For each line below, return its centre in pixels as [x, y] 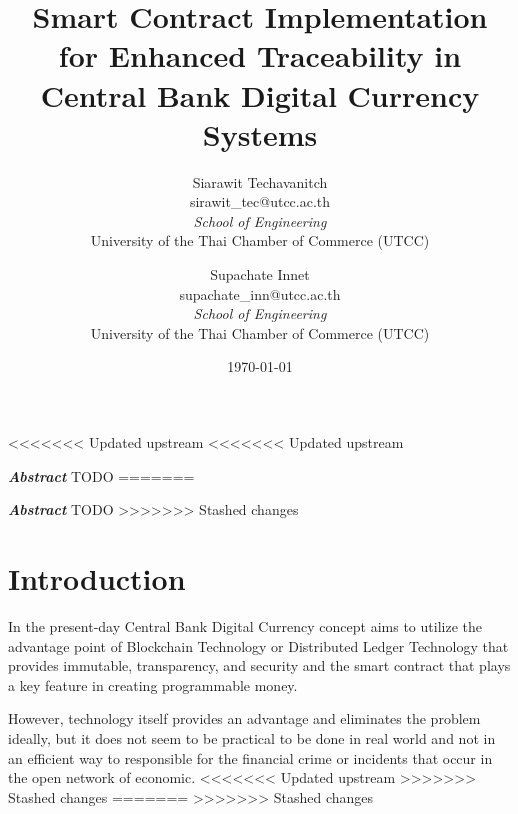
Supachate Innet [260, 274]
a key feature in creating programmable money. [153, 684]
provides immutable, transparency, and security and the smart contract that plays [259, 665]
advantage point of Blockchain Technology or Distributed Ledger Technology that [258, 645]
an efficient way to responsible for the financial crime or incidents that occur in [250, 757]
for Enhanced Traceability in [260, 55]
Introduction [97, 578]
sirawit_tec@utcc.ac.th [260, 201]
